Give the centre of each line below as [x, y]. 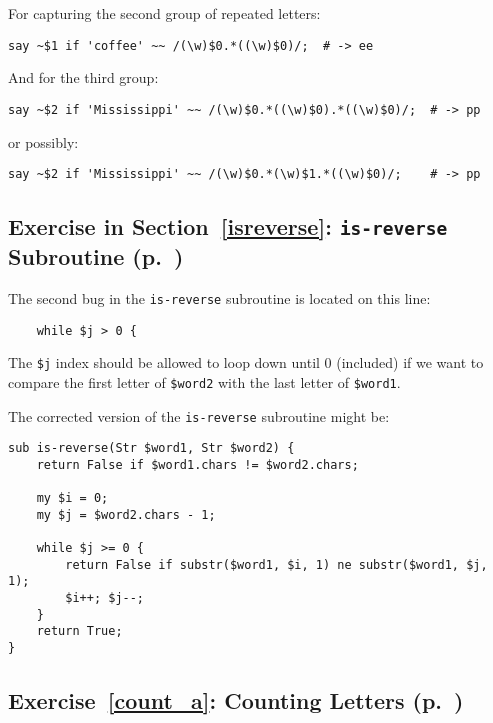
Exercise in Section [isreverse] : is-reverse [228, 226]
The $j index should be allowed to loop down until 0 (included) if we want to [246, 362]
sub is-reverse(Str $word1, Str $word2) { [151, 448]
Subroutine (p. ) [96, 256]
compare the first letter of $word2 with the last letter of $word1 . [204, 381]
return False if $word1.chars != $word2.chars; [197, 464]
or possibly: [43, 141]
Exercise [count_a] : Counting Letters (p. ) [236, 700]
